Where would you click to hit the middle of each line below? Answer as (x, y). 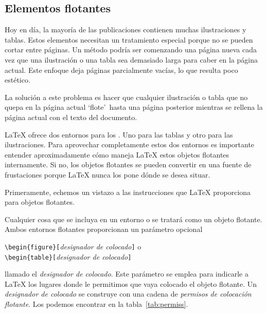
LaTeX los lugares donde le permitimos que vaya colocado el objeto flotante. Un (131, 283)
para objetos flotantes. (40, 202)
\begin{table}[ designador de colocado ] (68, 256)
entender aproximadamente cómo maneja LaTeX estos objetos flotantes (117, 154)
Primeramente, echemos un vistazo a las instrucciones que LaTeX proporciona (128, 192)
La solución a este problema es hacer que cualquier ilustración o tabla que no (126, 97)
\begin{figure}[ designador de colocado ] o (73, 246)
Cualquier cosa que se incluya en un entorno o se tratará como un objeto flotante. (133, 219)
